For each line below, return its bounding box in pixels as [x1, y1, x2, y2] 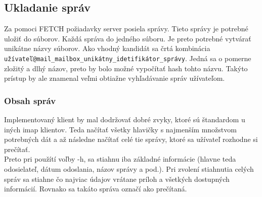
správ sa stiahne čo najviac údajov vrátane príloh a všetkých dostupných [4, 173, 230, 184]
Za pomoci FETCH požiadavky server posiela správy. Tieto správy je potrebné [4, 23, 248, 34]
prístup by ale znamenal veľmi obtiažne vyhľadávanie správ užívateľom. [4, 73, 225, 83]
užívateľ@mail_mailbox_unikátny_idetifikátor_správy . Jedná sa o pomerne [4, 53, 251, 63]
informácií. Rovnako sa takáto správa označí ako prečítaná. [4, 183, 187, 194]
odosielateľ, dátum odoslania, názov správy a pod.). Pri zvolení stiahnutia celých [4, 164, 254, 174]
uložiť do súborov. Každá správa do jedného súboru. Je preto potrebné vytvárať [4, 33, 251, 43]
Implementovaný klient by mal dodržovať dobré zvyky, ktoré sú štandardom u [4, 114, 245, 125]
